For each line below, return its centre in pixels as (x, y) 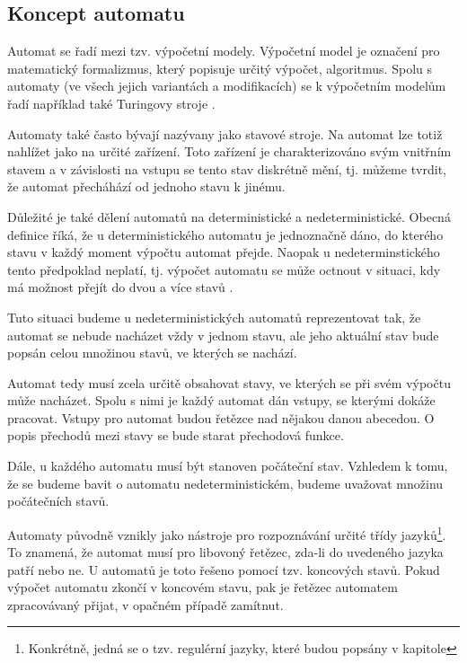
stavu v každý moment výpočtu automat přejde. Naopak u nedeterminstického (224, 252)
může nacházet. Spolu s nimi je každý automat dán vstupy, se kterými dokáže (221, 400)
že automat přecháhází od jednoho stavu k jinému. (146, 186)
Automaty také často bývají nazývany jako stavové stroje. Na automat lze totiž (225, 133)
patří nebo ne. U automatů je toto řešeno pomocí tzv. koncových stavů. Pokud (224, 569)
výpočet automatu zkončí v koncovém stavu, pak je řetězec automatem (203, 587)
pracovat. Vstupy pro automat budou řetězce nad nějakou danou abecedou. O (221, 417)
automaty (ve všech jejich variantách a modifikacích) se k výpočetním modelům (227, 86)
